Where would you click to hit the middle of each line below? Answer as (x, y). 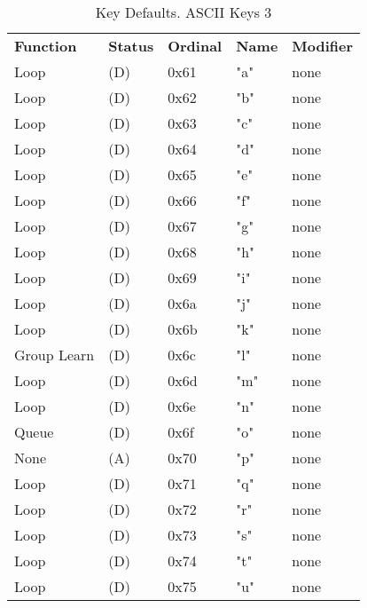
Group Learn (55, 355)
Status (131, 46)
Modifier (323, 46)
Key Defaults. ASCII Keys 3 (183, 12)
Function (46, 46)
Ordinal (195, 46)
